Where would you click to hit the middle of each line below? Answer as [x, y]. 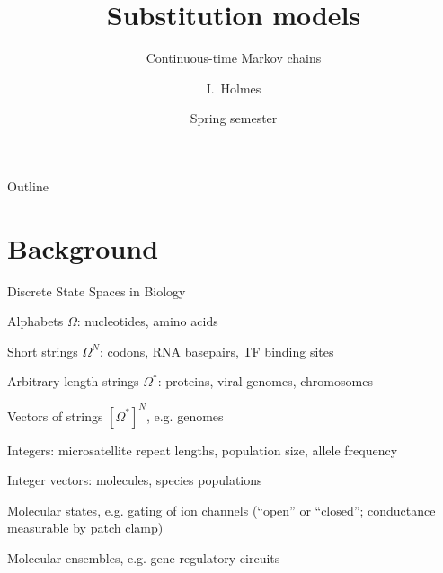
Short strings [43, 351]
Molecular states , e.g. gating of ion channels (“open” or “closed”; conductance [221, 510]
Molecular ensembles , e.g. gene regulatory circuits [144, 557]
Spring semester [234, 118]
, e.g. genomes [185, 415]
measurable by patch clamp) [85, 528]
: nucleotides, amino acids [147, 321]
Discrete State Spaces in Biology [97, 291]
